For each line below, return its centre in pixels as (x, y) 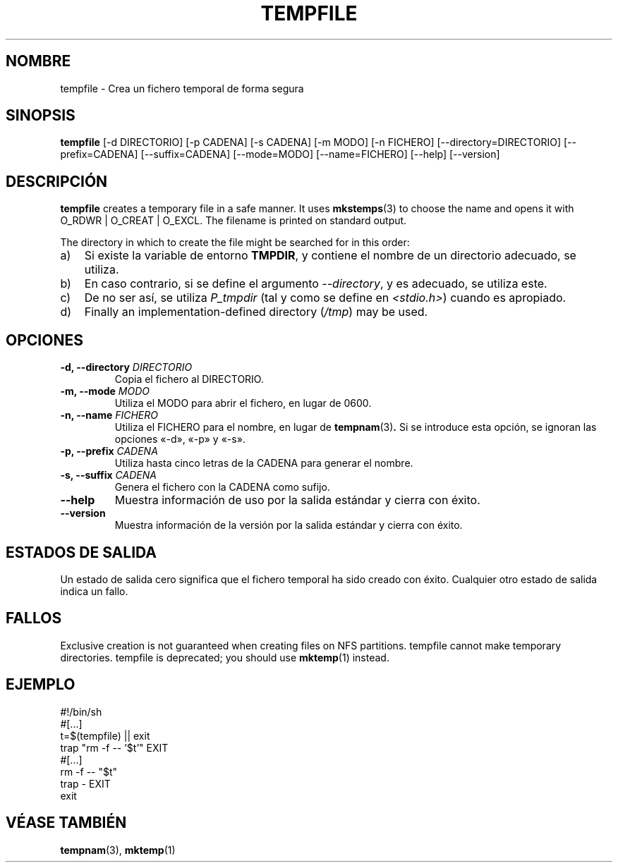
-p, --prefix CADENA (109, 451)
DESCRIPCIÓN (57, 181)
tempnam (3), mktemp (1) (118, 850)
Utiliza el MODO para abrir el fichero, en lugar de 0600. (243, 403)
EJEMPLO (41, 685)
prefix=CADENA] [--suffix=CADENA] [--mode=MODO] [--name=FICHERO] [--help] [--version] (280, 154)
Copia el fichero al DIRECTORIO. (189, 379)
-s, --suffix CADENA (108, 475)
